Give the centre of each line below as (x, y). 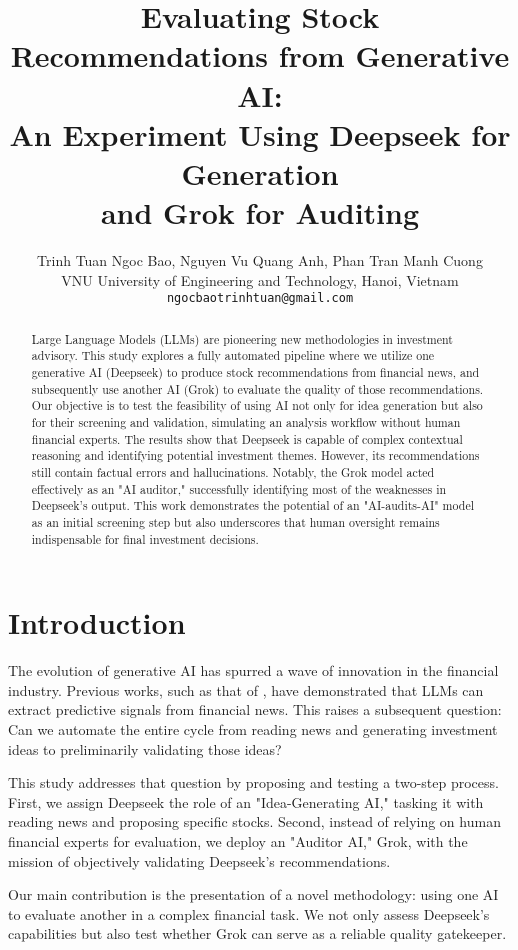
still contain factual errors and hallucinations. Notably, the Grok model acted (233, 471)
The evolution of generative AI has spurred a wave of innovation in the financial (253, 670)
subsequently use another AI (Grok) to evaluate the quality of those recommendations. (257, 388)
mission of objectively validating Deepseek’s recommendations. (199, 860)
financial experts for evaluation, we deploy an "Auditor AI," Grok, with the (238, 840)
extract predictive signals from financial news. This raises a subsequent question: (255, 709)
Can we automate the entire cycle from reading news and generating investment (253, 728)
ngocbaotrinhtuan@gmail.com (260, 298)
